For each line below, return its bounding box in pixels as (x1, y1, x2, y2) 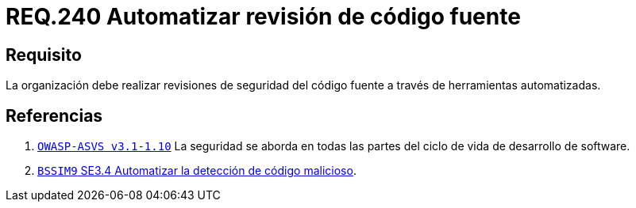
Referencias (6, 105, 103, 126)
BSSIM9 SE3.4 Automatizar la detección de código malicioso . (37, 164, 357, 178)
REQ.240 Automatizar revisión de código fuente (6, 3, 521, 30)
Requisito (6, 44, 82, 65)
